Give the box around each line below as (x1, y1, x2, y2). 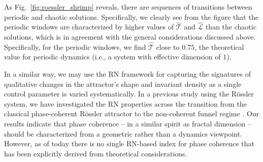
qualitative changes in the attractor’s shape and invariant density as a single (4, 78, 242, 89)
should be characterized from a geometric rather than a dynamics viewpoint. (4, 128, 242, 139)
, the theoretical (194, 41, 244, 52)
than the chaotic (205, 21, 256, 32)
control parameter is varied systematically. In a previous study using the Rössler (4, 88, 254, 99)
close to (156, 41, 180, 52)
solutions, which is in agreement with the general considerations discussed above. (4, 31, 256, 42)
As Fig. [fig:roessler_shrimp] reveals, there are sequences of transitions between (4, 2, 252, 12)
